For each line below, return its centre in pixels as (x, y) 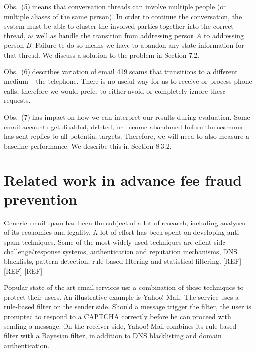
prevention (41, 199)
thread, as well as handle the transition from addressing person (99, 35)
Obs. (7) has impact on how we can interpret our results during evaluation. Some (127, 116)
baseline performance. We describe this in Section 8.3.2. (88, 145)
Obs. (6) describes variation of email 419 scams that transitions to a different (121, 71)
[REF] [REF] (23, 271)
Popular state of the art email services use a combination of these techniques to (124, 287)
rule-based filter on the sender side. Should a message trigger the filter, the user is (128, 306)
